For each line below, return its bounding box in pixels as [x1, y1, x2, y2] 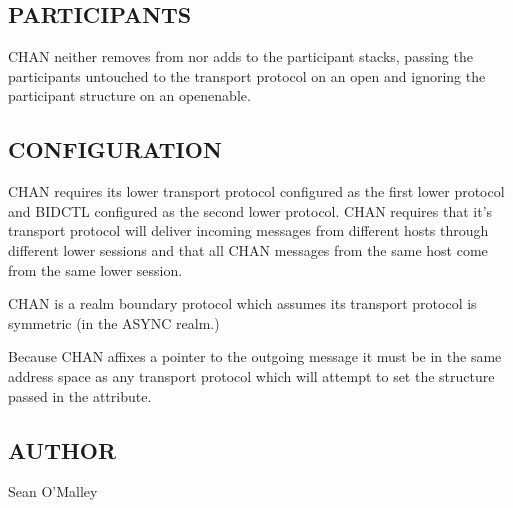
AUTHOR [8, 434, 117, 465]
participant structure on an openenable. [8, 85, 251, 106]
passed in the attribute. [8, 385, 152, 406]
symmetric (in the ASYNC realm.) [8, 312, 220, 333]
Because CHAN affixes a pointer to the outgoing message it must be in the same [8, 346, 502, 367]
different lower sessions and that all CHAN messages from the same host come [8, 239, 488, 260]
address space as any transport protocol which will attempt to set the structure [8, 365, 495, 386]
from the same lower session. [8, 259, 183, 280]
